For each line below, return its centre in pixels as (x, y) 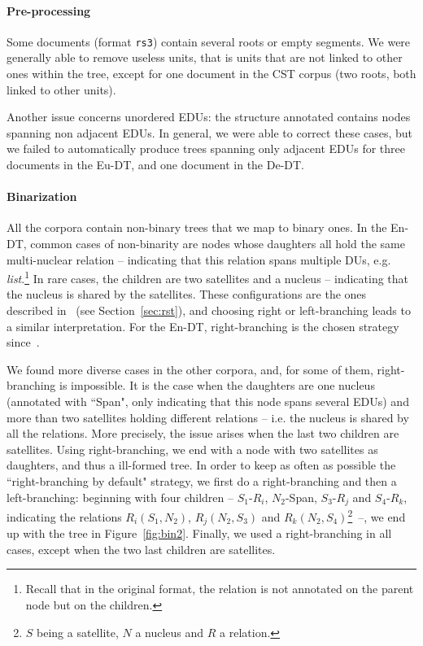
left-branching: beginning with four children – (120, 497)
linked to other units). (61, 89)
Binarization (42, 196)
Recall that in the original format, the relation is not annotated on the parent (220, 589)
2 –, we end (377, 515)
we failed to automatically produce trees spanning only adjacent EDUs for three (206, 148)
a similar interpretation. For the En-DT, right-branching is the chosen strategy (203, 326)
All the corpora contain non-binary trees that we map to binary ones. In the (197, 227)
